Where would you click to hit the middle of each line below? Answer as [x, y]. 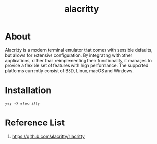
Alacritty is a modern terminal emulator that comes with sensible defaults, [79, 50]
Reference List [35, 123]
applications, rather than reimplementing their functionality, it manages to [78, 60]
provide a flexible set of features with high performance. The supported [77, 65]
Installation [28, 91]
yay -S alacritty [23, 103]
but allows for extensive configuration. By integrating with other [69, 55]
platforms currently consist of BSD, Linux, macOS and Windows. [69, 71]
